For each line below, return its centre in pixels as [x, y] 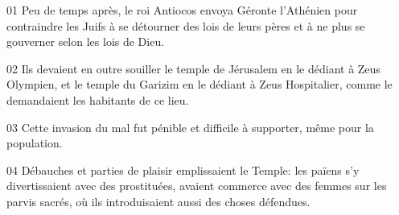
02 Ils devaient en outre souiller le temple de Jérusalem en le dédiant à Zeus [193, 68]
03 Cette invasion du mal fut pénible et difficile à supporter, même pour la [190, 127]
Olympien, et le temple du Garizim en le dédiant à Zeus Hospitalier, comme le [199, 84]
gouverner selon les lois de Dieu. [86, 41]
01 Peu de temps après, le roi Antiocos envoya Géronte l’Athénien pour [182, 10]
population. [35, 143]
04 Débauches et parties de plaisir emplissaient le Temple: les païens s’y [183, 170]
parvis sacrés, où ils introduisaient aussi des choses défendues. [158, 201]
